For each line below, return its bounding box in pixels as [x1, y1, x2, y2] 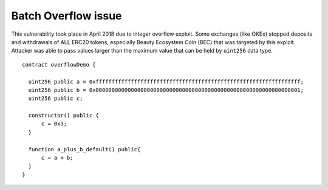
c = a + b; [41, 154, 73, 162]
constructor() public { [28, 112, 100, 119]
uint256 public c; [28, 95, 83, 102]
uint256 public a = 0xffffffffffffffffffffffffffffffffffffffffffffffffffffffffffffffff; [28, 78, 304, 85]
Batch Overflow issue [11, 9, 122, 22]
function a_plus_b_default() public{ [28, 146, 141, 152]
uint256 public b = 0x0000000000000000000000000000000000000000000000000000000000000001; [28, 87, 304, 93]
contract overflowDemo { [22, 61, 96, 68]
